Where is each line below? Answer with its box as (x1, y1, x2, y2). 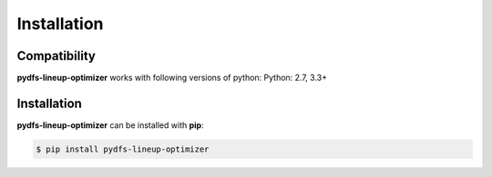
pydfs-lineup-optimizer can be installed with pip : (16, 119, 204, 131)
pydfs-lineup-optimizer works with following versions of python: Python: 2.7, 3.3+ (16, 73, 328, 84)
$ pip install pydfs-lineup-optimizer (36, 143, 210, 154)
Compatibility (16, 48, 96, 64)
